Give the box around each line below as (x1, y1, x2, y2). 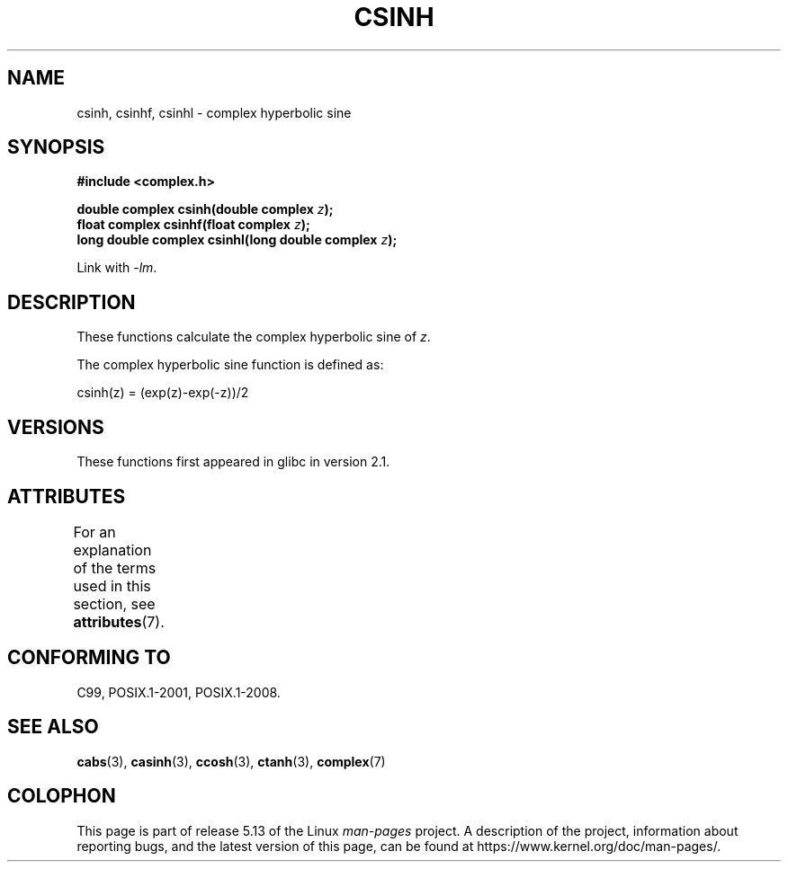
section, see (73, 594, 156, 613)
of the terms (73, 558, 157, 577)
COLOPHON (7, 785, 116, 808)
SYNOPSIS (7, 136, 105, 159)
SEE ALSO (7, 715, 99, 739)
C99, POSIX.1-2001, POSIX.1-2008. (76, 684, 281, 700)
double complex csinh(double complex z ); (76, 201, 334, 217)
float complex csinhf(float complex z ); (76, 217, 310, 233)
